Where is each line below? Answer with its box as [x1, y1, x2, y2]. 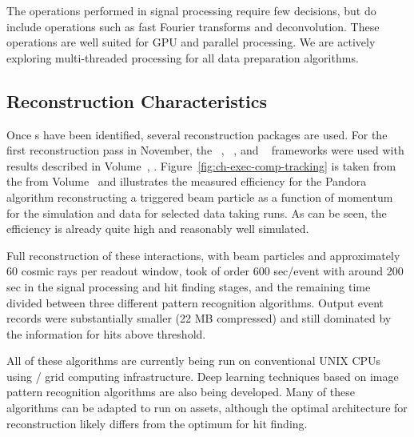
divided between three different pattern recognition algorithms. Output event [6, 294, 384, 311]
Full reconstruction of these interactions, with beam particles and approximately [6, 247, 400, 263]
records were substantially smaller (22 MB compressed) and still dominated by [6, 310, 392, 327]
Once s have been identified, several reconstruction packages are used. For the [6, 126, 388, 142]
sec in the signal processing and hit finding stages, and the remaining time [6, 278, 371, 295]
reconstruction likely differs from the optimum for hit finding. [6, 415, 308, 431]
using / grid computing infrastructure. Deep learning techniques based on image [6, 367, 399, 384]
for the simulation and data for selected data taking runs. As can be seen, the [6, 204, 387, 221]
